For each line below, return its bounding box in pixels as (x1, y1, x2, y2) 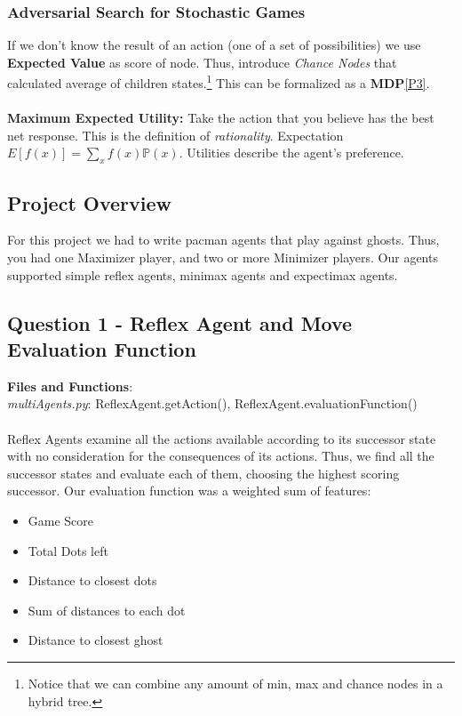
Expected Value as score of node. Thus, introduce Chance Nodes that (7, 52, 397, 71)
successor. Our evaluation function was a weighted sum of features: (7, 481, 371, 500)
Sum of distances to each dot (28, 600, 186, 619)
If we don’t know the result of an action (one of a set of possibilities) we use (7, 36, 421, 54)
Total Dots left (28, 541, 108, 559)
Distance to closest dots (28, 571, 157, 590)
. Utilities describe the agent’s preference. (179, 143, 404, 162)
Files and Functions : (7, 376, 133, 395)
